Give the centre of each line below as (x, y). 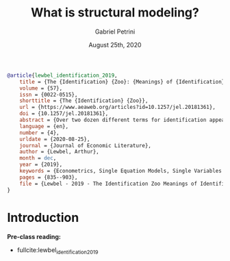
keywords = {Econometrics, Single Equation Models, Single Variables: (122, 171)
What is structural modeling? (115, 13)
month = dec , (38, 158)
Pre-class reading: (34, 236)
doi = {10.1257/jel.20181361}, (64, 114)
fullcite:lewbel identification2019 (57, 250)
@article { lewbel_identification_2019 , (62, 75)
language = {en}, (44, 126)
